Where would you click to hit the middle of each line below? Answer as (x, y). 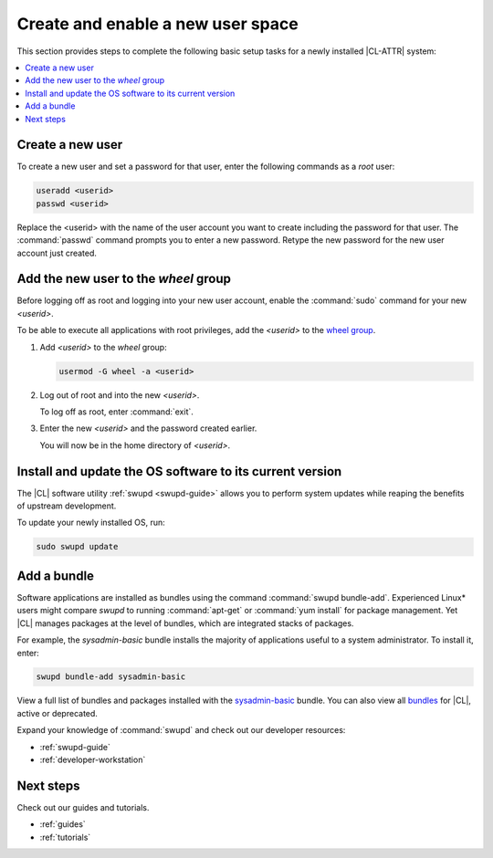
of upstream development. (67, 506)
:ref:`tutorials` (65, 837)
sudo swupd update (77, 547)
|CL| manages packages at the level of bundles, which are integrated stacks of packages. (185, 623)
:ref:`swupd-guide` (75, 747)
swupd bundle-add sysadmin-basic (111, 677)
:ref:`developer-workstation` (93, 760)
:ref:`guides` (63, 824)
